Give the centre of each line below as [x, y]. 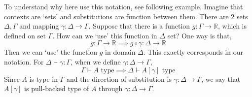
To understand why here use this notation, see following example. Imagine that [124, 6]
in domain [120, 52]
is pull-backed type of [57, 88]
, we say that [221, 79]
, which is [232, 26]
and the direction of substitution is [119, 79]
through [111, 88]
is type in [43, 79]
